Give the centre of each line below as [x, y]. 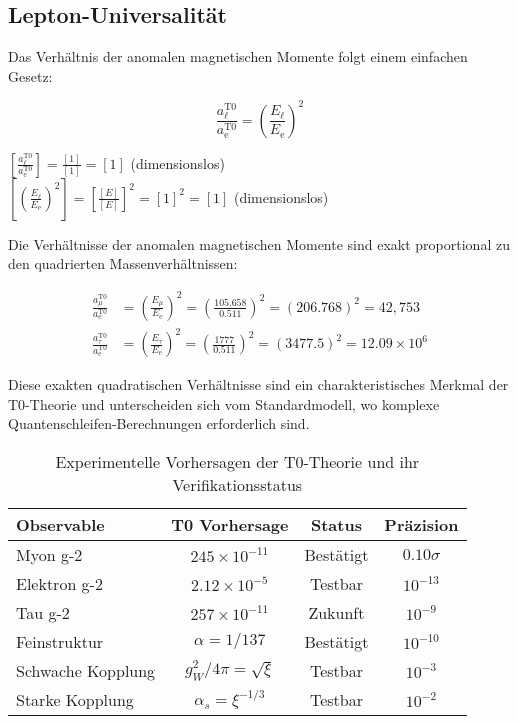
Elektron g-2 [59, 583]
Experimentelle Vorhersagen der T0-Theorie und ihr [237, 461]
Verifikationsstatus [237, 484]
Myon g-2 [49, 554]
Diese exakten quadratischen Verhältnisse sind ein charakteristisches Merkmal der [258, 384]
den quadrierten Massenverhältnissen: [123, 263]
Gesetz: [30, 75]
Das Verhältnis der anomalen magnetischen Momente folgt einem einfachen [238, 56]
